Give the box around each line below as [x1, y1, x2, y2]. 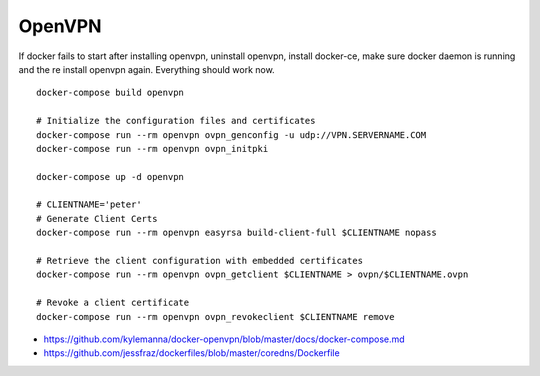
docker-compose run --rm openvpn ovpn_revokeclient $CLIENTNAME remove [36, 311, 395, 322]
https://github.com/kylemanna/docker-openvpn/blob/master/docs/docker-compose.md [43, 333, 405, 345]
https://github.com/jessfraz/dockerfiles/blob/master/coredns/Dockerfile [43, 347, 340, 359]
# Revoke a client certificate [36, 297, 190, 309]
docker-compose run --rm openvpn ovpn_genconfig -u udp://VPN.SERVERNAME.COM [36, 129, 427, 140]
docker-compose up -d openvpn [36, 171, 185, 182]
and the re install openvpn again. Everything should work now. [18, 63, 275, 75]
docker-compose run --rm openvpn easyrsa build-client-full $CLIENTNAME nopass [36, 227, 437, 239]
